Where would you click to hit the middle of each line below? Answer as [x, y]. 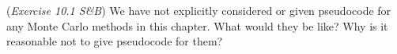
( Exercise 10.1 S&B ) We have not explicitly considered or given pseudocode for [199, 10]
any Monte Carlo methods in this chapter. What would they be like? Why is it [197, 25]
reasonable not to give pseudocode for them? [115, 41]
